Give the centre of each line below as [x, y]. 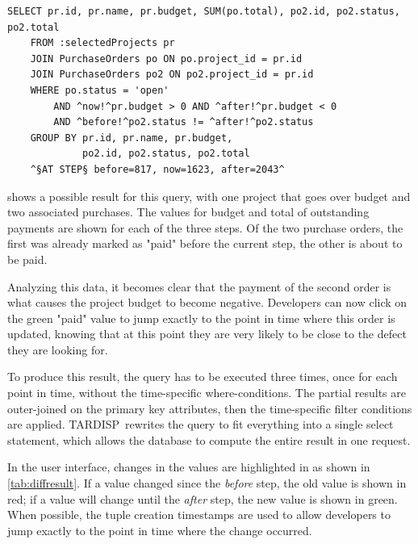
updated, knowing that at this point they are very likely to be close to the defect [207, 334]
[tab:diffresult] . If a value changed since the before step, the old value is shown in [207, 483]
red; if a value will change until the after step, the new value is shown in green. [203, 498]
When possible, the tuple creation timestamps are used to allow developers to [199, 515]
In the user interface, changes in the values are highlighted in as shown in [189, 467]
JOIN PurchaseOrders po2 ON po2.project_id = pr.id [172, 75]
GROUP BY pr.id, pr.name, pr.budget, [132, 138]
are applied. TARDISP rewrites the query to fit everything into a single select [201, 424]
